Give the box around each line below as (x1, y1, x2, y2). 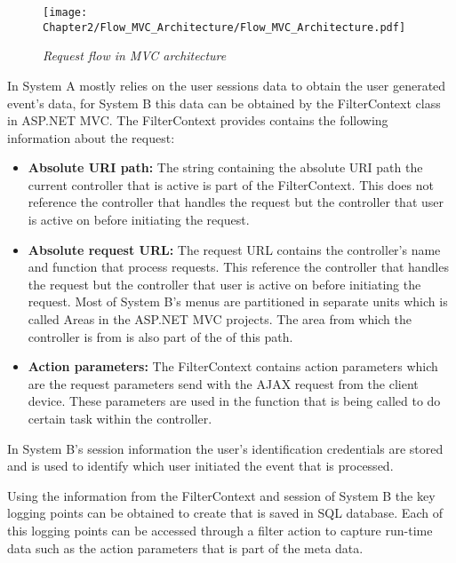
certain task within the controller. (28, 409, 212, 427)
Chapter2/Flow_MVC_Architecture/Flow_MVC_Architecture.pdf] (43, 20, 406, 34)
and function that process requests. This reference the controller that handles (28, 258, 449, 276)
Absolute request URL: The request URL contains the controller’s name (28, 240, 441, 258)
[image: (43, 6, 88, 19)
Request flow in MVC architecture (43, 46, 227, 65)
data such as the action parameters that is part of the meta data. (7, 538, 364, 557)
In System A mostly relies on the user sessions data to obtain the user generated (7, 75, 446, 94)
